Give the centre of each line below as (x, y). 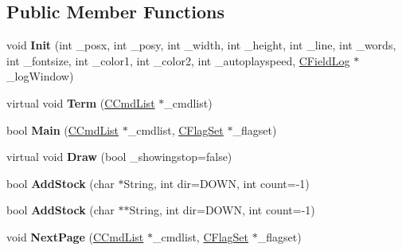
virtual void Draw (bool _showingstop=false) (119, 157)
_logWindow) (40, 76)
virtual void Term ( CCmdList (81, 102)
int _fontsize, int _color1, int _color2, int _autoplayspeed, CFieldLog (178, 60)
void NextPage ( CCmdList (75, 236)
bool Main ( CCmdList (63, 129)
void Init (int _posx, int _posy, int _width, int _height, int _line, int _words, (201, 45)
